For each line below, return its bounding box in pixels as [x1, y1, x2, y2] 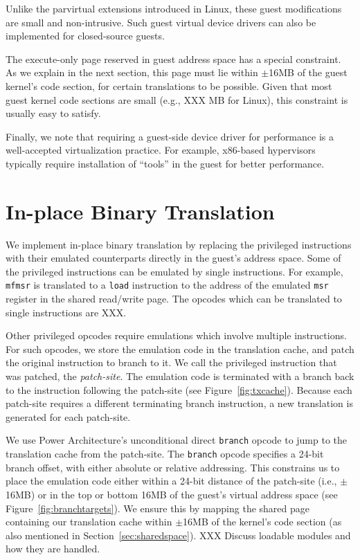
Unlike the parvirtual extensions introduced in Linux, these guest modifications [6, 1, 342, 15]
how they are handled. [6, 541, 100, 556]
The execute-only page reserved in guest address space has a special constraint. [6, 51, 341, 66]
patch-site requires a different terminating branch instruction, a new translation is [6, 396, 353, 410]
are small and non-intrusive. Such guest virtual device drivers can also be [6, 15, 316, 29]
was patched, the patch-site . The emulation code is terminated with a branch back [6, 369, 354, 383]
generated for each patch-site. [6, 409, 131, 424]
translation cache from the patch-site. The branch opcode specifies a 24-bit [6, 446, 324, 461]
